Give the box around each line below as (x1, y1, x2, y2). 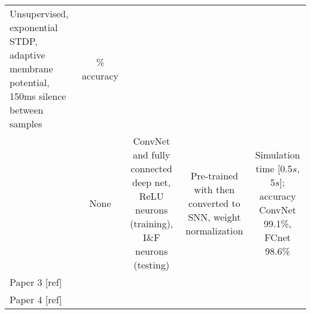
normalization (185, 223, 243, 237)
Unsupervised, (10, 7, 69, 20)
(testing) (133, 258, 170, 272)
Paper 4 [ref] (10, 292, 62, 306)
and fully (133, 148, 170, 161)
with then (194, 182, 235, 196)
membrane (10, 62, 53, 75)
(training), (130, 217, 173, 230)
